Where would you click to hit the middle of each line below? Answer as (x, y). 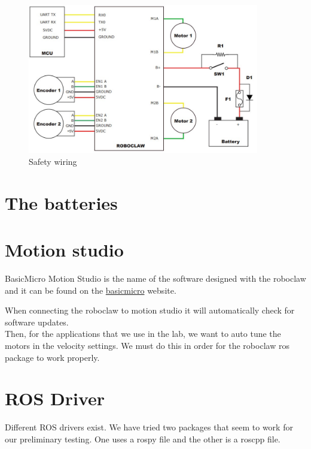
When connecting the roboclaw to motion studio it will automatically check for (150, 310)
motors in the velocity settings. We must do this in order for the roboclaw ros (147, 346)
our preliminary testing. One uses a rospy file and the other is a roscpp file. (143, 439)
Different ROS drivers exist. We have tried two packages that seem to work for (149, 427)
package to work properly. (52, 357)
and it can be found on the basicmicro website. (91, 290)
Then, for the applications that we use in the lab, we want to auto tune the (143, 334)
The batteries (61, 202)
